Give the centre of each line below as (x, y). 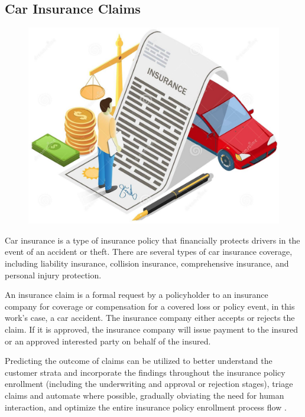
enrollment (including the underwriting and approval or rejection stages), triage (149, 384)
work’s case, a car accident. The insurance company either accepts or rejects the (150, 318)
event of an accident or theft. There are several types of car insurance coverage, (149, 252)
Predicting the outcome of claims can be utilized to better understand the (139, 361)
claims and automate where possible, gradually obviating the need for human (145, 395)
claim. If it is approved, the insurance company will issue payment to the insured (151, 329)
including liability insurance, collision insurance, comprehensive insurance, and (147, 263)
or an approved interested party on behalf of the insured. (108, 341)
